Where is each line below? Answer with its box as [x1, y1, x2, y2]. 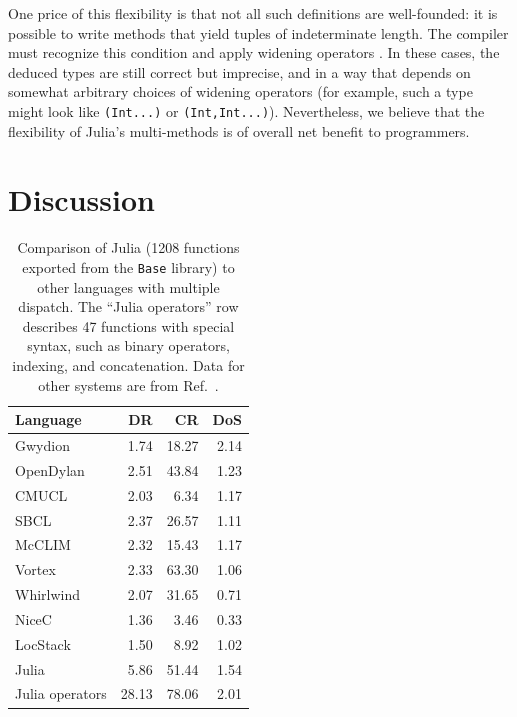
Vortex [15, 559, 56, 580]
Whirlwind [15, 584, 81, 605]
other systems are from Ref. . [38, 374, 219, 395]
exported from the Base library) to [22, 256, 235, 277]
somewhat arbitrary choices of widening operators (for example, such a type [8, 81, 473, 102]
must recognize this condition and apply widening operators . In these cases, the [8, 42, 500, 63]
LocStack [15, 633, 71, 654]
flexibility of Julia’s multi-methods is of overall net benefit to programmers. [8, 120, 470, 141]
